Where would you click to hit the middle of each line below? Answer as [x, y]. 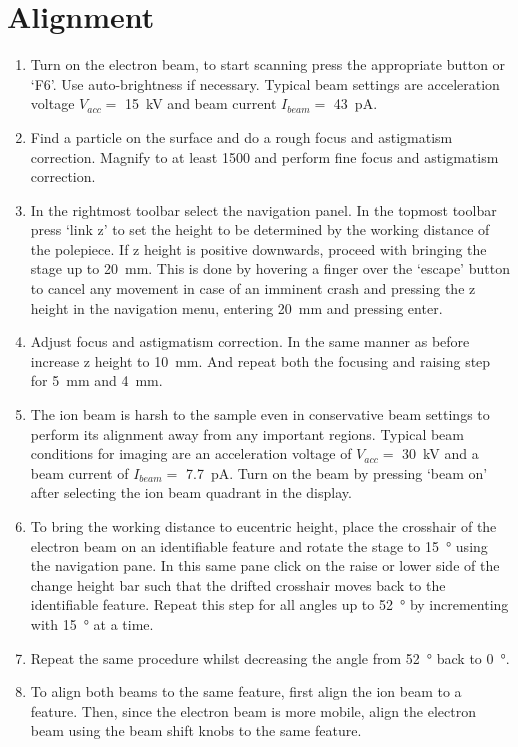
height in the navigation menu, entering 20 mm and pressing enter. [236, 307]
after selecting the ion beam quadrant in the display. [191, 492]
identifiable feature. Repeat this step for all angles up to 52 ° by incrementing [269, 604]
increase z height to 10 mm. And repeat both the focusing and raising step [260, 360]
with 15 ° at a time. [92, 623]
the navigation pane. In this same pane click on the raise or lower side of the [265, 565]
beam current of [79, 472]
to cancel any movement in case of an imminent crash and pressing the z [253, 288]
